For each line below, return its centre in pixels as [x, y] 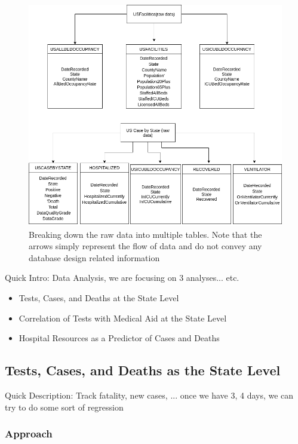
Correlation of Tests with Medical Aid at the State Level [123, 318]
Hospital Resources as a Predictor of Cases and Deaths [119, 338]
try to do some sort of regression [64, 407]
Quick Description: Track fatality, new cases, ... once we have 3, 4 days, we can [149, 395]
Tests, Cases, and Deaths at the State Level [99, 298]
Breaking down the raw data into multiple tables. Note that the [145, 234]
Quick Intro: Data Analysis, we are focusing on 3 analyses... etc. [122, 278]
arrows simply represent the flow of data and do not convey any [145, 246]
